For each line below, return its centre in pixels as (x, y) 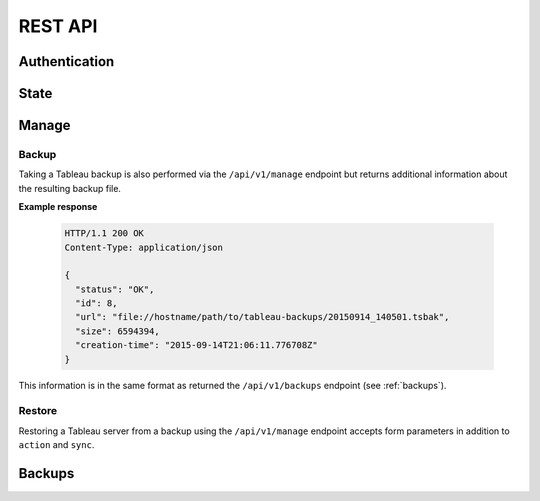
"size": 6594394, (117, 331)
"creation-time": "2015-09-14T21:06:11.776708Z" (197, 345)
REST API (58, 26)
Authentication (66, 61)
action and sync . (56, 445)
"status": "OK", (115, 289)
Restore (38, 411)
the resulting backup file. (70, 188)
